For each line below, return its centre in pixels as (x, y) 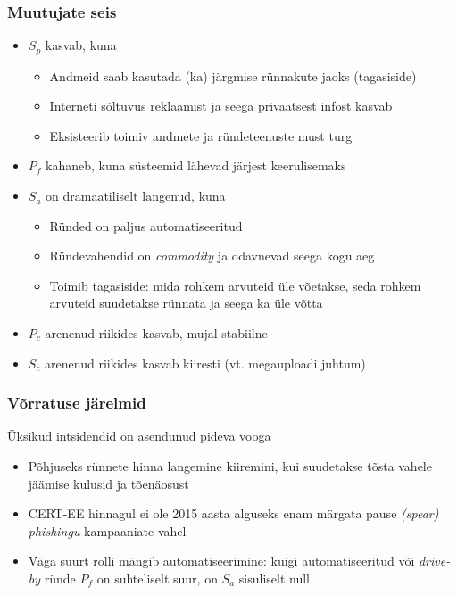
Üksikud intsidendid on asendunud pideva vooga (139, 436)
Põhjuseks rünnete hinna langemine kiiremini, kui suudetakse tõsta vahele (230, 466)
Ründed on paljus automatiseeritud (146, 225)
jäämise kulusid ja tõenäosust (108, 483)
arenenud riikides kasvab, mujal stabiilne (156, 333)
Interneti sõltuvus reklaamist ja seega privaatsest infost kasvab (221, 106)
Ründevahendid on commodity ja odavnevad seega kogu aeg (212, 256)
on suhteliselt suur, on (157, 578)
